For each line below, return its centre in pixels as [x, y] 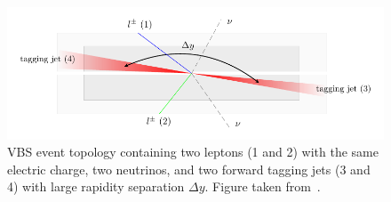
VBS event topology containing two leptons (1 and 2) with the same [193, 152]
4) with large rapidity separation [96, 186]
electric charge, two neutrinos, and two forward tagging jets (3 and [189, 169]
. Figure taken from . [263, 186]
